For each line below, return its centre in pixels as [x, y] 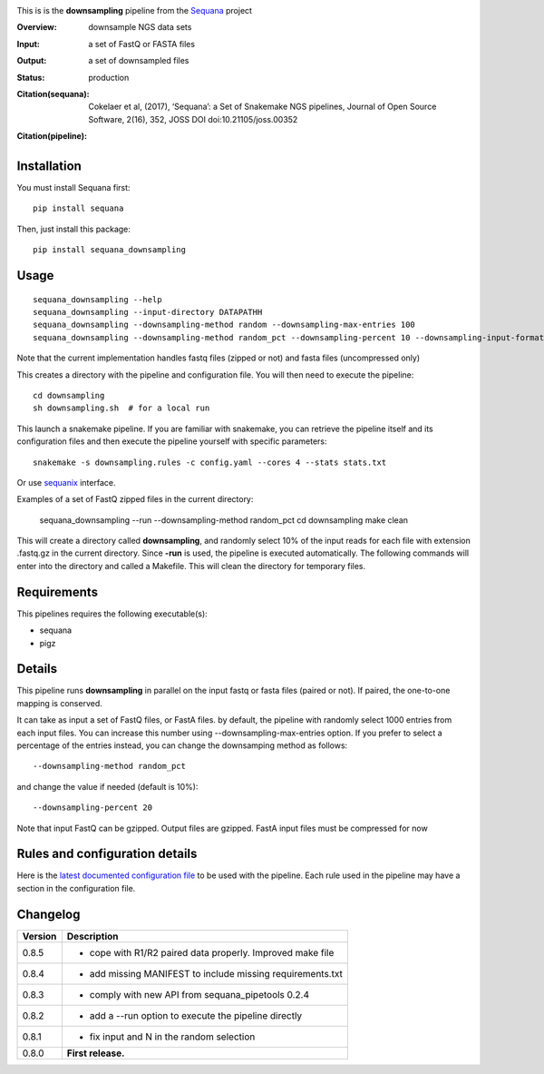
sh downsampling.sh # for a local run [121, 408]
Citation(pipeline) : [52, 136]
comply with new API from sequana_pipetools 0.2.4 [199, 994]
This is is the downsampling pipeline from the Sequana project [135, 10]
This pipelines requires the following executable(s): [112, 614]
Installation [49, 166]
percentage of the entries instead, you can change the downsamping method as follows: [182, 745]
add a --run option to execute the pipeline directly [196, 1015]
